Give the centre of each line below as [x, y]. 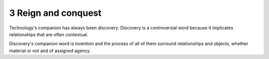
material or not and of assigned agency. [50, 51]
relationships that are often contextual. [49, 34]
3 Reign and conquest [55, 13]
